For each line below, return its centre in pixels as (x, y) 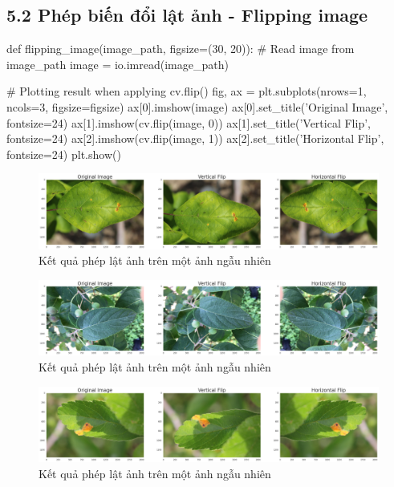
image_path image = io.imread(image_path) (118, 64)
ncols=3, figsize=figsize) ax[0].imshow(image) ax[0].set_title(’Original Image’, (197, 106)
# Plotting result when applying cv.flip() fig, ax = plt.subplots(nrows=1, (187, 91)
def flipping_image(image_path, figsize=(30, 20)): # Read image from (181, 49)
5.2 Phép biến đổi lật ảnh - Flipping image (187, 15)
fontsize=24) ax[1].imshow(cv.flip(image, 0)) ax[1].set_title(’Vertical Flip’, (189, 122)
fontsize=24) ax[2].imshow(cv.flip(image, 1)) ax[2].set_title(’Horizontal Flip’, (195, 138)
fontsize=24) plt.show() (64, 154)
